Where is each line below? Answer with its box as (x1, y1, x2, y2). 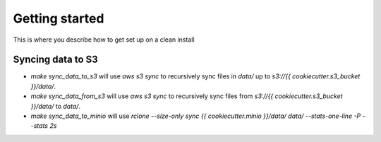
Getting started (13, 11, 104, 26)
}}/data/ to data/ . (30, 102, 81, 110)
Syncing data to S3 (13, 54, 98, 66)
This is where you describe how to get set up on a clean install (13, 35, 195, 44)
